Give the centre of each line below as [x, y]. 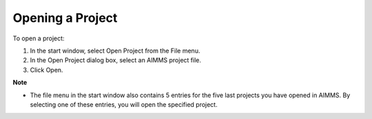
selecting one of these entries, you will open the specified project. [124, 104]
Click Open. [46, 70]
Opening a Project [65, 18]
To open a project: [39, 38]
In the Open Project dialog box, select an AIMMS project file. [115, 60]
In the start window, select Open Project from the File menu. [115, 51]
